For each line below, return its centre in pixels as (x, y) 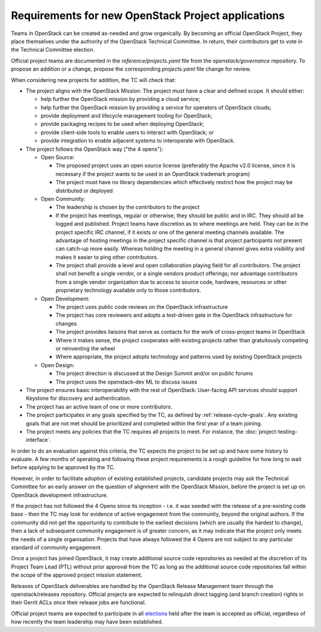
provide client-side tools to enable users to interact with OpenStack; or (127, 132)
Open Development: (65, 298)
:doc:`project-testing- (271, 431)
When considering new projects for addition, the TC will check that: (94, 80)
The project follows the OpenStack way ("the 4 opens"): (95, 149)
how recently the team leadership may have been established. (87, 622)
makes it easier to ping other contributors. (107, 257)
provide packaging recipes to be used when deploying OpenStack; (122, 124)
